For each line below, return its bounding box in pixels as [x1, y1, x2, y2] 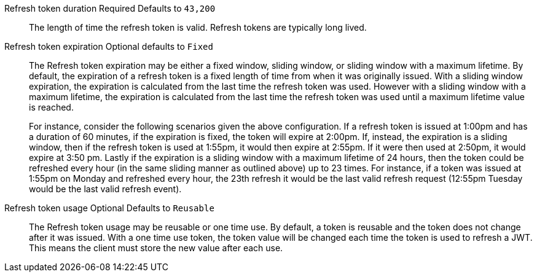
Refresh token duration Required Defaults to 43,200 [4, 3, 216, 14]
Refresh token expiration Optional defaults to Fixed [4, 41, 213, 52]
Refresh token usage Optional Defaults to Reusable [4, 203, 214, 213]
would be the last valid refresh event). [29, 184, 182, 194]
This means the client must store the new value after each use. [29, 243, 283, 253]
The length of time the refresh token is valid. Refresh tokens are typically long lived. [29, 22, 367, 33]
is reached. [29, 102, 74, 112]
